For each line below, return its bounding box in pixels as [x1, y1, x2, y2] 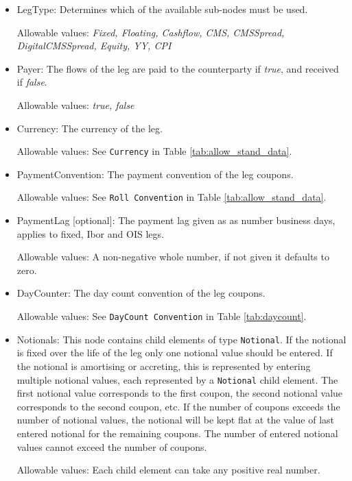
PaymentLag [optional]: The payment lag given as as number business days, [16, 213, 336, 227]
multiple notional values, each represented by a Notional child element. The [16, 372, 338, 386]
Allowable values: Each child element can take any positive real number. [16, 463, 320, 477]
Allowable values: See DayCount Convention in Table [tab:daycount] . [16, 309, 307, 323]
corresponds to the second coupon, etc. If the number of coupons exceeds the [16, 399, 340, 413]
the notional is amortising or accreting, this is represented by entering [16, 358, 311, 373]
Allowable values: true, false [16, 97, 134, 112]
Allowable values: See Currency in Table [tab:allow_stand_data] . [16, 144, 292, 158]
